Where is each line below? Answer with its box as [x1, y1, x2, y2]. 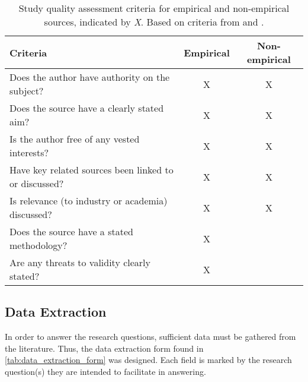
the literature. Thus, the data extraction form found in [5, 342, 204, 354]
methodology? [9, 238, 68, 252]
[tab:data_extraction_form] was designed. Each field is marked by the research [5, 353, 292, 366]
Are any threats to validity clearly [9, 255, 151, 269]
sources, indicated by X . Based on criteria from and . [44, 15, 264, 29]
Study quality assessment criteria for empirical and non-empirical [18, 1, 290, 15]
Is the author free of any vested [9, 132, 140, 146]
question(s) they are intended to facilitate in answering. [5, 365, 206, 377]
